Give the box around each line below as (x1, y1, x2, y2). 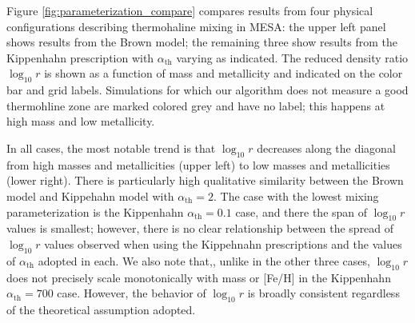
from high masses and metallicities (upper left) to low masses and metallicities (6, 156, 390, 173)
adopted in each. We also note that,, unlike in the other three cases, (38, 252, 370, 269)
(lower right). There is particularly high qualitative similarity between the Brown (6, 172, 404, 189)
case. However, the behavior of (57, 285, 206, 301)
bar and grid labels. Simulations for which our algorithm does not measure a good (6, 82, 409, 98)
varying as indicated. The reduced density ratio (176, 49, 409, 66)
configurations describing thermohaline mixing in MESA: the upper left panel (6, 18, 386, 34)
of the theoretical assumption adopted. (6, 301, 196, 317)
